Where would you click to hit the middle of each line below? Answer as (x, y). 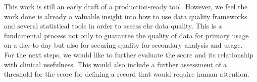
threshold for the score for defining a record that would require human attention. (127, 74)
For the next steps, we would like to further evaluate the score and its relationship (129, 54)
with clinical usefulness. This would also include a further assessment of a (115, 64)
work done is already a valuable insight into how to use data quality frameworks (126, 16)
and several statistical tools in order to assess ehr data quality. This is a (113, 26)
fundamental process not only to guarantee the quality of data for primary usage (126, 35)
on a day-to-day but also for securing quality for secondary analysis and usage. (123, 45)
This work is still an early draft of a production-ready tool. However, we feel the (126, 6)
